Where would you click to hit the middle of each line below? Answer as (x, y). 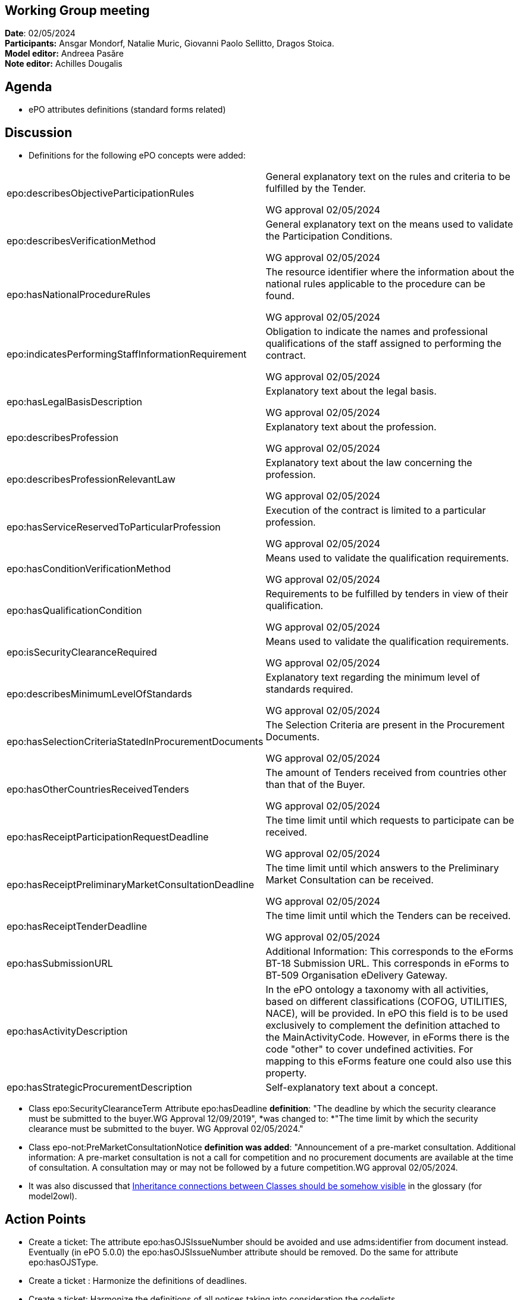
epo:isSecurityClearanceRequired (82, 652)
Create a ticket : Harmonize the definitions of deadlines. (138, 1280)
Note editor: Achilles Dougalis (64, 64)
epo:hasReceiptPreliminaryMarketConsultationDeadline (130, 885)
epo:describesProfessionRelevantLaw (91, 480)
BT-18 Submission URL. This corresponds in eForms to (387, 964)
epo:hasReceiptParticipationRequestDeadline (108, 837)
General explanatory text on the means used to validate (389, 224)
